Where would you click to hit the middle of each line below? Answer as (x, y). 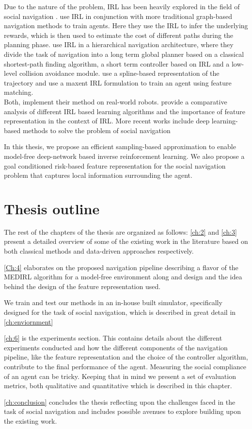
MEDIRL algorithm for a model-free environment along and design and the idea (123, 277)
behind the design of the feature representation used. (82, 286)
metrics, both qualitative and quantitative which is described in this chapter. (118, 386)
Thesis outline (52, 208)
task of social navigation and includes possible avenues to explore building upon (122, 411)
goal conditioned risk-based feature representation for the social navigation (115, 165)
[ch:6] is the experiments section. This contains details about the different (113, 338)
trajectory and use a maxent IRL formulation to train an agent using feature (118, 82)
